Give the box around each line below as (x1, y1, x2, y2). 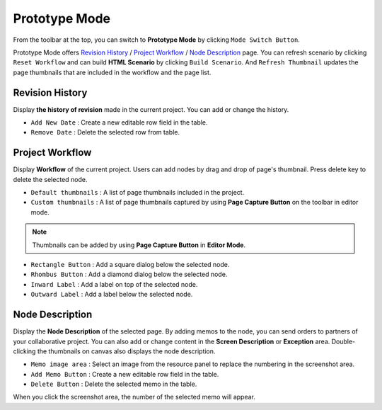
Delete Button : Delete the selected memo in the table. (30, 380, 197, 389)
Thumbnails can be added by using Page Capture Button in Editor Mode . (32, 241, 246, 249)
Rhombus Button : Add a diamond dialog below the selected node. (30, 270, 228, 279)
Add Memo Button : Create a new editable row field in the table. (30, 370, 219, 378)
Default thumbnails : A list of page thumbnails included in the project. (30, 188, 245, 197)
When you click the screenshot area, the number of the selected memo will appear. (13, 393, 256, 402)
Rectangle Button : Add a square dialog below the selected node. (30, 261, 230, 269)
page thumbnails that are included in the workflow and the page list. (13, 68, 212, 76)
